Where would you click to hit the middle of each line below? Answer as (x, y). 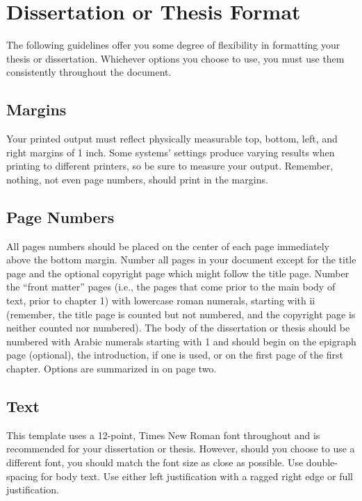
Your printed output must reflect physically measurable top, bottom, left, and (172, 139)
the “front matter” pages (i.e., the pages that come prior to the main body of (171, 287)
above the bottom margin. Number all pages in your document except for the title (181, 260)
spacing (22, 476)
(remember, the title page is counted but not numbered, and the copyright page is (181, 314)
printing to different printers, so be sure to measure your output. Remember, (170, 166)
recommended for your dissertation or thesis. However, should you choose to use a (181, 449)
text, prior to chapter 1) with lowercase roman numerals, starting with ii (161, 301)
